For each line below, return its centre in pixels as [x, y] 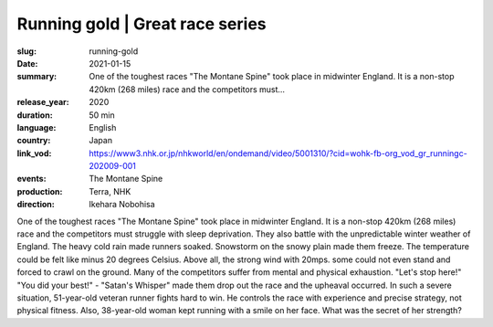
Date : [27, 63]
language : [37, 127]
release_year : [43, 102]
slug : [26, 51]
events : [31, 179]
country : [34, 141]
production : [40, 191]
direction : [36, 205]
